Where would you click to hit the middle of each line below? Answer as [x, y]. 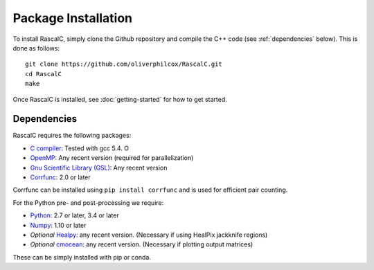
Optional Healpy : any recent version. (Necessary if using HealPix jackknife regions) [149, 235]
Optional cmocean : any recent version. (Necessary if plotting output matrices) [142, 244]
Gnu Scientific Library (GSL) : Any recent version [99, 168]
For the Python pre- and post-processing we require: [88, 202]
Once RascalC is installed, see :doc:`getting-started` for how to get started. [120, 99]
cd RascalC [44, 74]
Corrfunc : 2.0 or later [61, 177]
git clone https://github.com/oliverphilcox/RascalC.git [124, 64]
